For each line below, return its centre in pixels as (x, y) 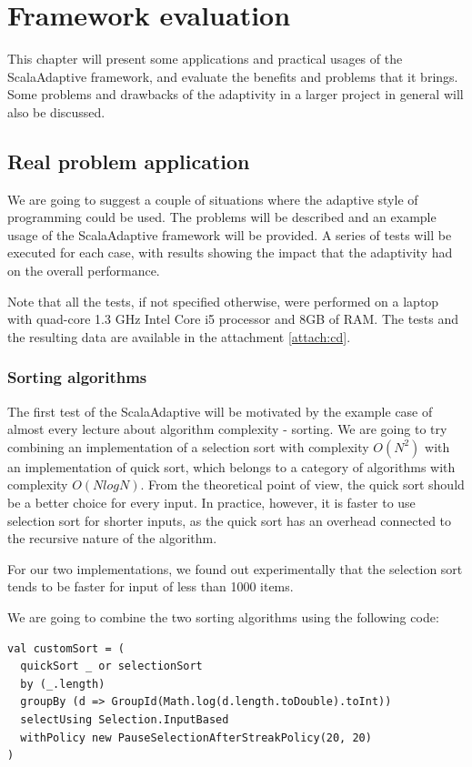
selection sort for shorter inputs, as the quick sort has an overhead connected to (230, 520)
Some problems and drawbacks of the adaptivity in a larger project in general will (236, 94)
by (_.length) (63, 684)
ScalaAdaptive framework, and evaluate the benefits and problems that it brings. (233, 76)
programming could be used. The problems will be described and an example (222, 217)
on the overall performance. (84, 271)
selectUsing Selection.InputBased (125, 719)
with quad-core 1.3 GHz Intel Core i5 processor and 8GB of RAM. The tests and (233, 319)
